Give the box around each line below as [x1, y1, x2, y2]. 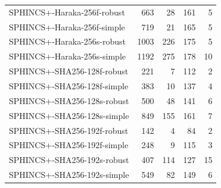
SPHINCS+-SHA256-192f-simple [9, 139, 129, 151]
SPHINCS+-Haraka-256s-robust [9, 35, 126, 48]
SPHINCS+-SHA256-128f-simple [9, 79, 129, 92]
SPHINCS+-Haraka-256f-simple [9, 20, 125, 33]
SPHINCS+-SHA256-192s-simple [9, 168, 129, 181]
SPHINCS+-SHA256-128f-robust [9, 65, 129, 77]
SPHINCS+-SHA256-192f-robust [9, 124, 129, 136]
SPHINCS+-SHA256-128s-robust [9, 94, 129, 106]
